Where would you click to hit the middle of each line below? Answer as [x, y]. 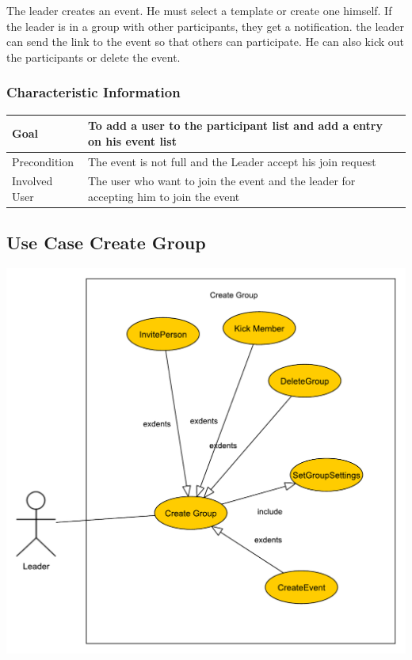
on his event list [132, 140]
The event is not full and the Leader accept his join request [232, 161]
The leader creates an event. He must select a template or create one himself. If [199, 10]
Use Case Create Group [106, 243]
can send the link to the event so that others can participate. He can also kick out [206, 42]
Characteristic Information [93, 92]
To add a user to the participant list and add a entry [235, 125]
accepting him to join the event [164, 196]
